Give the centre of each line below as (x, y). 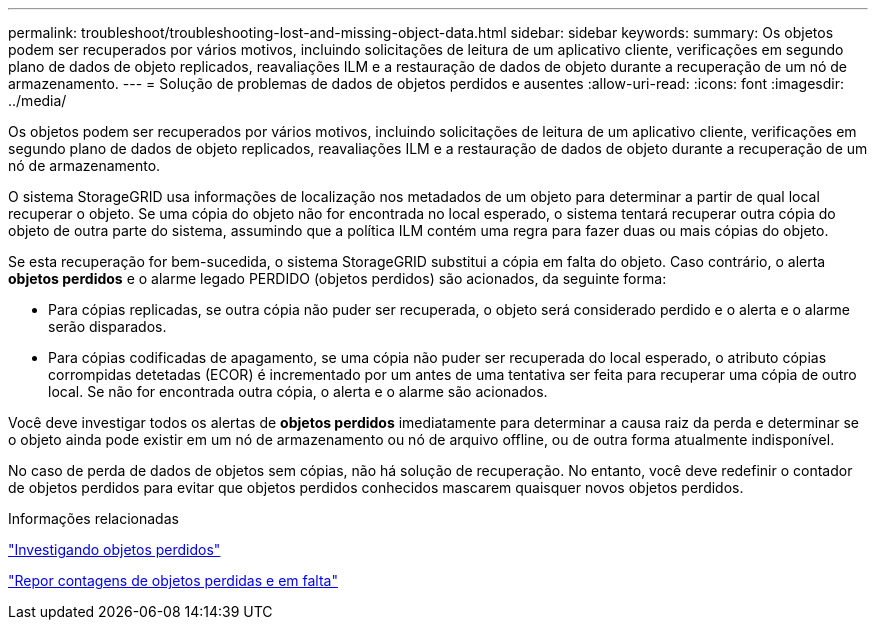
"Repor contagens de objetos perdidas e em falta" (173, 580)
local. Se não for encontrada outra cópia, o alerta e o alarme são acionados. (298, 391)
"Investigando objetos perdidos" (114, 549)
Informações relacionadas (93, 518)
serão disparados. (107, 326)
